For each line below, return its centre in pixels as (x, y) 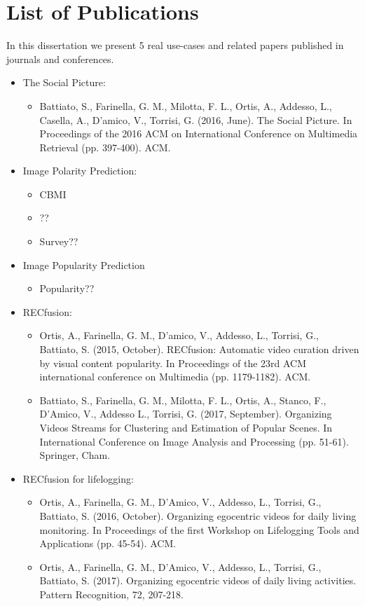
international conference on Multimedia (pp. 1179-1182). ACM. (175, 377)
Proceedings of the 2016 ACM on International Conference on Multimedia (199, 133)
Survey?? (59, 241)
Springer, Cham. (75, 455)
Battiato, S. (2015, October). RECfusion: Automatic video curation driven (199, 349)
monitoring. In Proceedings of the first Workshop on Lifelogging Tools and (199, 529)
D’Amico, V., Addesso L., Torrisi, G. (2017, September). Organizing (186, 414)
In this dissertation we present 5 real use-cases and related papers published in (175, 45)
